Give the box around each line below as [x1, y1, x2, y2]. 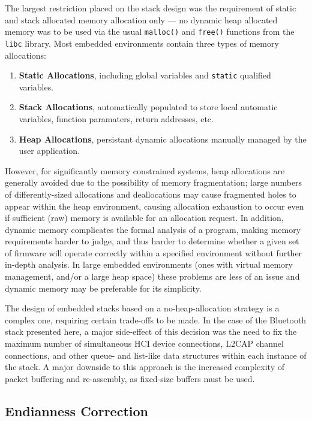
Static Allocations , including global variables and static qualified [19, 69, 271, 81]
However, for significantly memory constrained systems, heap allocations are [5, 164, 285, 177]
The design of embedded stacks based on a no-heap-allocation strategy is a [5, 302, 280, 314]
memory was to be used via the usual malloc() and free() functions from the [5, 25, 295, 38]
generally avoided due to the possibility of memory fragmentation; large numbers [5, 176, 302, 189]
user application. [19, 144, 80, 157]
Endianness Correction [5, 401, 148, 420]
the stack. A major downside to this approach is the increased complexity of [5, 361, 284, 373]
